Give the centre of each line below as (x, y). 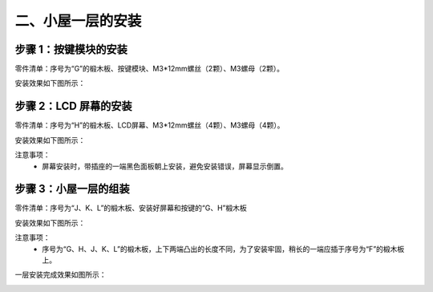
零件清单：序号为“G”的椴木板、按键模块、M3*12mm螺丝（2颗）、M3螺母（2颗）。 (150, 69)
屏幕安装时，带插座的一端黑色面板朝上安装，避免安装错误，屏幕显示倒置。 (165, 166)
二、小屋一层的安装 (78, 21)
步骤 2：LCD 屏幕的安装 (73, 106)
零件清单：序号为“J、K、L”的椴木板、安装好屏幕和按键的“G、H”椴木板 (131, 208)
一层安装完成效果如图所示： (61, 275)
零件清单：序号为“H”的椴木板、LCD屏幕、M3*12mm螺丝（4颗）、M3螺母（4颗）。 (150, 125)
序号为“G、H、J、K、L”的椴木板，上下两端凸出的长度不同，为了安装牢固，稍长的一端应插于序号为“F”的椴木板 (223, 249)
